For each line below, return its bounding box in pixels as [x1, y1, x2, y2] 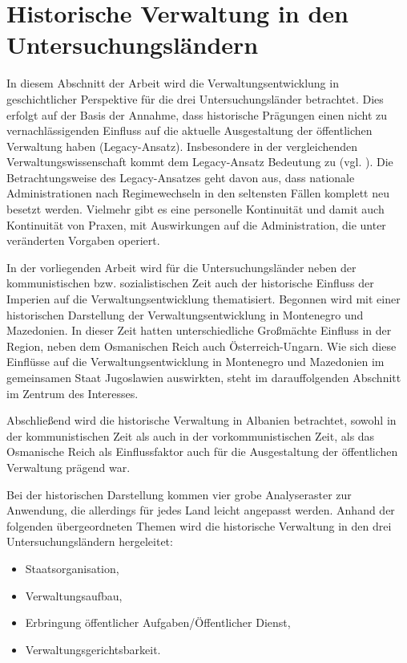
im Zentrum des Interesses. [6, 384, 139, 401]
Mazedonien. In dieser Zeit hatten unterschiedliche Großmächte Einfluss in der [6, 322, 392, 339]
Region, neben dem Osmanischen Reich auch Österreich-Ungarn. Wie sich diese [6, 337, 397, 354]
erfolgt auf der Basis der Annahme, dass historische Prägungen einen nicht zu [6, 106, 388, 123]
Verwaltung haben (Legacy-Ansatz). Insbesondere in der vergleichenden [6, 137, 358, 154]
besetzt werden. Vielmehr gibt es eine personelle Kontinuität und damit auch [6, 201, 385, 218]
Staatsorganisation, [25, 559, 119, 576]
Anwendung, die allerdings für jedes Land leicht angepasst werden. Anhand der [6, 502, 395, 519]
